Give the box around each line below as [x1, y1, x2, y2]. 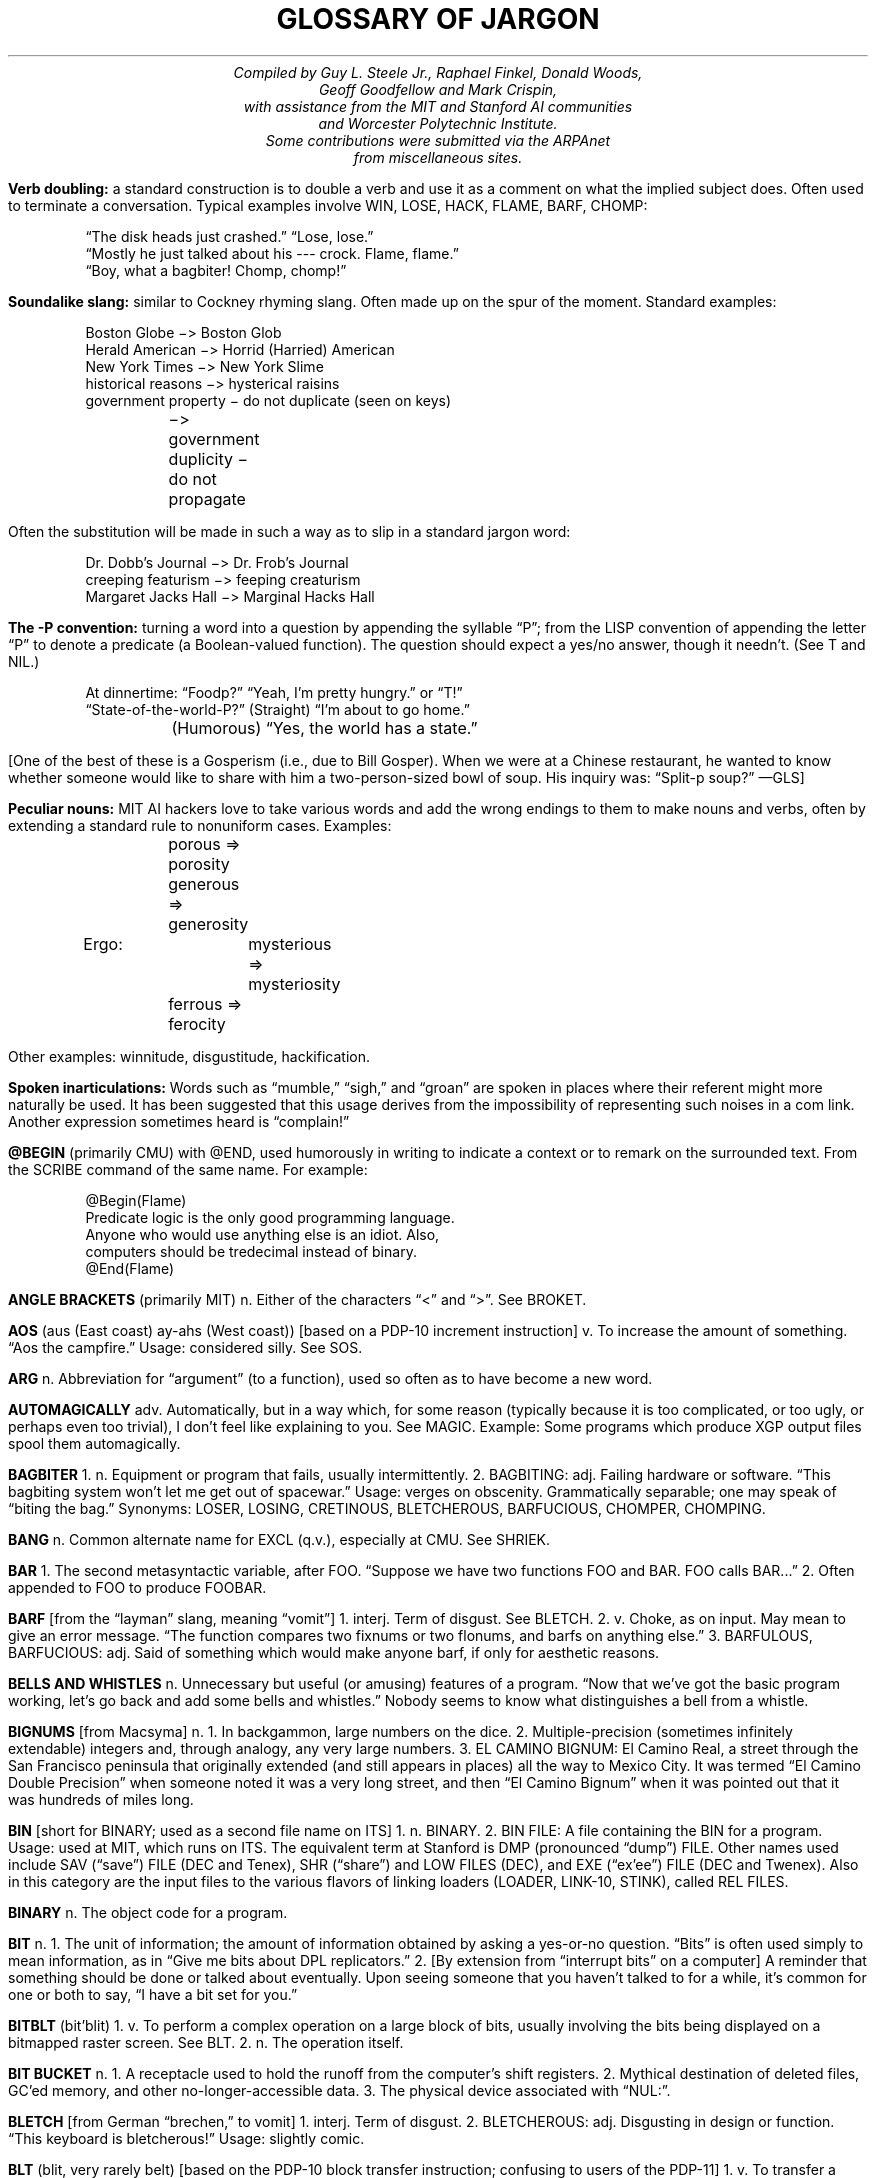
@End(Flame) [85, 1259, 175, 1277]
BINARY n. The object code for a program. [8, 1903, 288, 1921]
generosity [168, 913, 249, 934]
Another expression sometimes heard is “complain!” [8, 1112, 350, 1130]
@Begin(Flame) [85, 1191, 187, 1209]
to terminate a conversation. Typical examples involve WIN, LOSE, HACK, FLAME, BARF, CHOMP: [8, 196, 648, 214]
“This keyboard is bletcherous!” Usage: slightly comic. [8, 2129, 365, 2147]
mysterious [248, 933, 332, 954]
